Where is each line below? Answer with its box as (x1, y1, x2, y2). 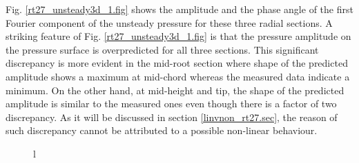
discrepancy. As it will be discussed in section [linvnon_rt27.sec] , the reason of (6, 109, 338, 124)
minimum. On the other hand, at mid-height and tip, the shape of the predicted (6, 83, 345, 97)
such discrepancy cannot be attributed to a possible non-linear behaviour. (6, 123, 318, 138)
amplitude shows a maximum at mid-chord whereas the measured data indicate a (6, 69, 350, 83)
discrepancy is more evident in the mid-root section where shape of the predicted (6, 56, 348, 70)
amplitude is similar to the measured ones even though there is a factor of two (6, 96, 337, 111)
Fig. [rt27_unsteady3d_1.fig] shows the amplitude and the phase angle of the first (6, 2, 353, 16)
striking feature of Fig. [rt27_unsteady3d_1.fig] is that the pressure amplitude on (6, 29, 351, 43)
